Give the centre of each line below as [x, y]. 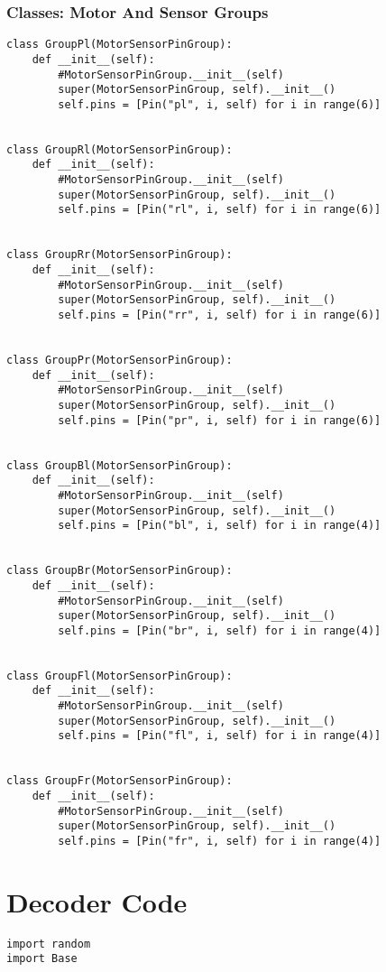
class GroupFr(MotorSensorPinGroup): [119, 781]
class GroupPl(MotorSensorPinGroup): [119, 45]
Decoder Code [97, 901]
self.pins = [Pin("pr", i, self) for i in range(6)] [220, 420]
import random [49, 944]
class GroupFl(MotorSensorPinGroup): [119, 676]
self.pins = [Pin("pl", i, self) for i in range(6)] [220, 104]
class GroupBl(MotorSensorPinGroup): [119, 465]
